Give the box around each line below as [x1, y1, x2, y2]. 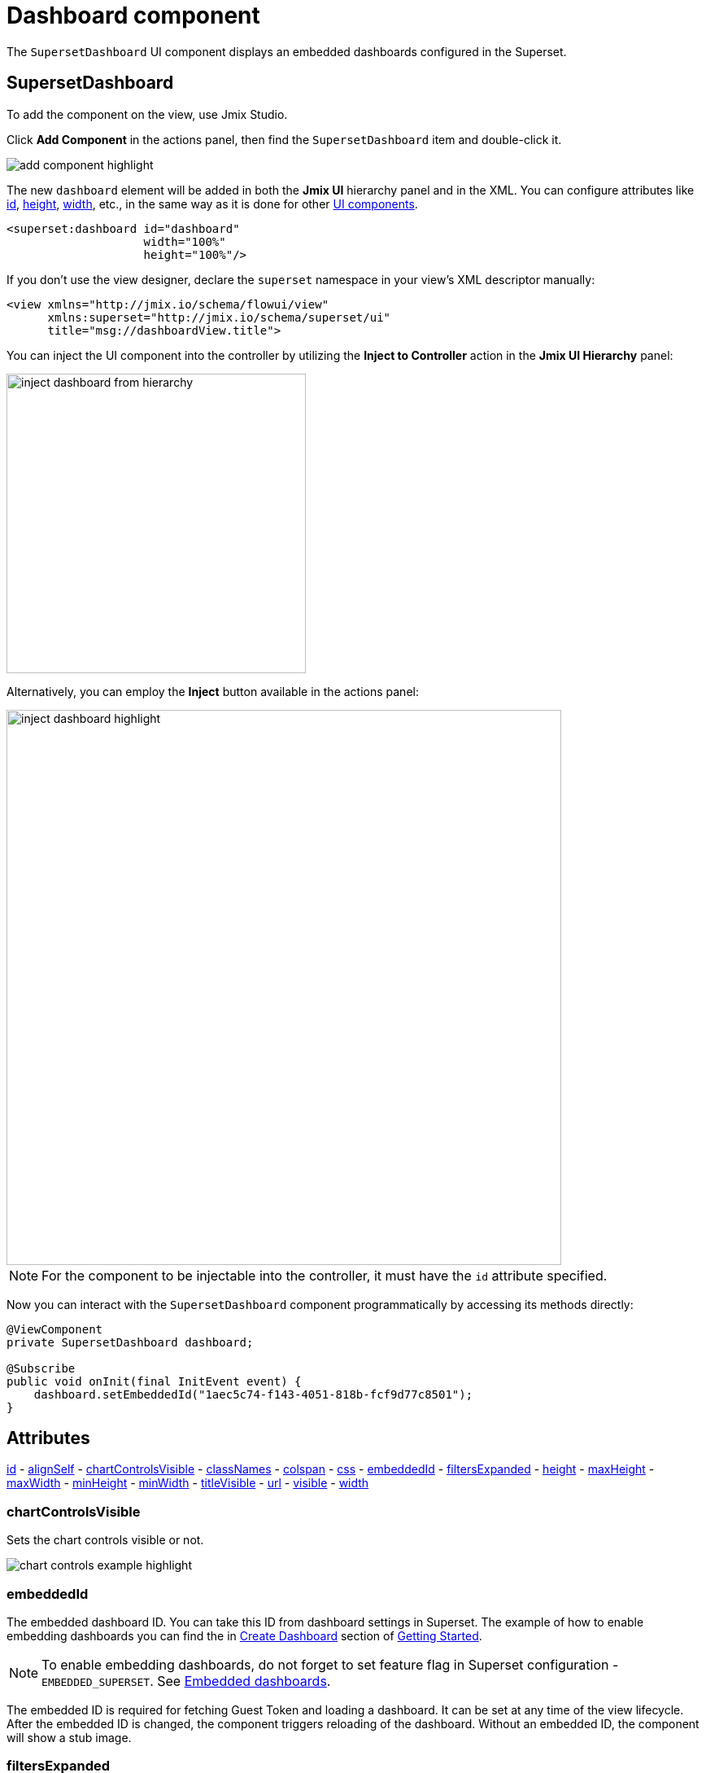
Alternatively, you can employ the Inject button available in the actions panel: [7, 684, 419, 698]
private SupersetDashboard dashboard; [7, 1335, 254, 1349]
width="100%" [143, 234, 226, 248]
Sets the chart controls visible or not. [7, 1533, 204, 1548]
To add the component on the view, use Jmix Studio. [7, 107, 288, 121]
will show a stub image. [7, 1730, 132, 1745]
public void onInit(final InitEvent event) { [7, 1374, 302, 1388]
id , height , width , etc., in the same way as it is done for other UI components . [7, 196, 418, 211]
